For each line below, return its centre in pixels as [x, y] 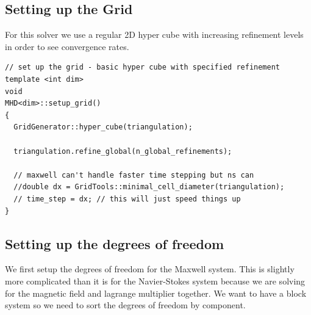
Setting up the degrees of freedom [115, 243]
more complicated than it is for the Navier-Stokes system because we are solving [155, 281]
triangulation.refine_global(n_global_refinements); [123, 151]
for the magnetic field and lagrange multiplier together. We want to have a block [156, 293]
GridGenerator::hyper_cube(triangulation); [103, 127]
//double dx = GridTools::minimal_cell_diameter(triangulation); [149, 187]
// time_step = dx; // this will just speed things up [127, 199]
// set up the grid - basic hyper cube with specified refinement [143, 67]
